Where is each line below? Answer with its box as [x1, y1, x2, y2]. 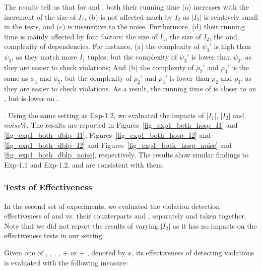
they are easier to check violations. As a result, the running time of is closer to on [4, 83, 256, 93]
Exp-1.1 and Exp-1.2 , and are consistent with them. [4, 159, 164, 170]
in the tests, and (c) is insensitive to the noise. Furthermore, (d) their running [4, 21, 245, 32]
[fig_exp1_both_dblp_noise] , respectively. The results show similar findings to [4, 149, 249, 160]
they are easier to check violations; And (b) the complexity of [4, 62, 194, 72]
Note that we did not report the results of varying [4, 220, 158, 231]
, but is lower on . [4, 93, 59, 103]
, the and [209, 31, 237, 41]
